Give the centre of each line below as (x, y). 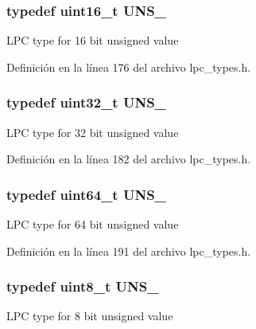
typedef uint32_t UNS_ (86, 102)
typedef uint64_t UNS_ (86, 194)
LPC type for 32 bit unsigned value (93, 132)
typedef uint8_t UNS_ (83, 286)
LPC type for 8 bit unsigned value (90, 316)
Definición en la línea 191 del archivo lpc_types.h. (129, 251)
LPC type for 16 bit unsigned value (93, 40)
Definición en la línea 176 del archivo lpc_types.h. (129, 67)
